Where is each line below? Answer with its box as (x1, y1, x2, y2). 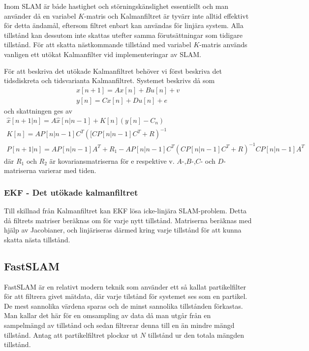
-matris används (199, 39, 247, 50)
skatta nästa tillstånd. (4, 234, 70, 244)
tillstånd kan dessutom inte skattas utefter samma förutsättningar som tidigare (4, 29, 243, 40)
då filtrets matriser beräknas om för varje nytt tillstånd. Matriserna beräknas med (4, 215, 252, 225)
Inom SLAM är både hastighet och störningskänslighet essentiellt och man (4, 1, 229, 11)
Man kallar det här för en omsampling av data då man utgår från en (4, 310, 211, 321)
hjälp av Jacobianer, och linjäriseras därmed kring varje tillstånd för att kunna (4, 225, 242, 235)
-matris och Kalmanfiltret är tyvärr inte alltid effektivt (84, 10, 249, 21)
